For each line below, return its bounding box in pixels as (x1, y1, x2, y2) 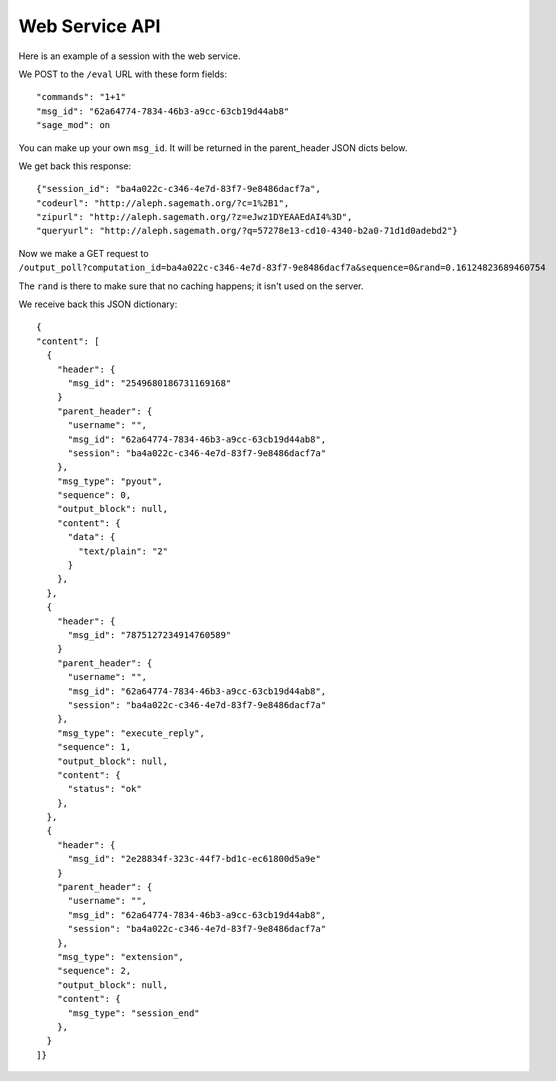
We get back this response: (18, 160, 132, 172)
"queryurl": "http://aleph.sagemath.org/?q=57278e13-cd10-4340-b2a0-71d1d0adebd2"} (36, 225, 459, 237)
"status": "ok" (67, 783, 142, 795)
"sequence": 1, (56, 741, 132, 753)
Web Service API (18, 15, 161, 37)
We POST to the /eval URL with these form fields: (18, 68, 227, 80)
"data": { (67, 531, 116, 543)
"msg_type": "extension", (56, 951, 185, 962)
